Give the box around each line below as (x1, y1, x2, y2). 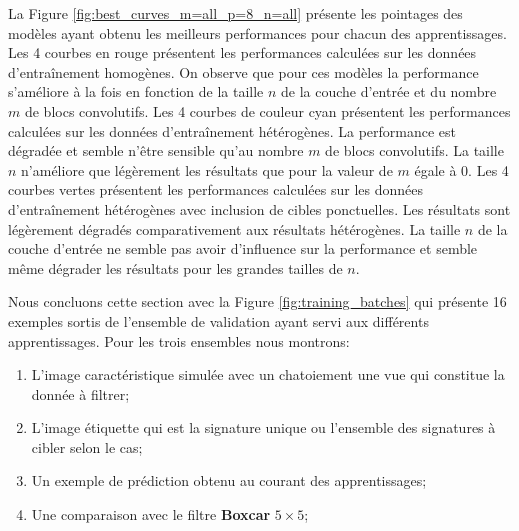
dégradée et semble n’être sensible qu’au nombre (8, 140, 304, 161)
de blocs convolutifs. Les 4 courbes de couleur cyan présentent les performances (24, 100, 511, 121)
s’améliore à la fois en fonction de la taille (8, 81, 264, 102)
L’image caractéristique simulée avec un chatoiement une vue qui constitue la (31, 364, 505, 385)
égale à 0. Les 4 (414, 159, 509, 180)
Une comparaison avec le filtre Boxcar (31, 504, 271, 525)
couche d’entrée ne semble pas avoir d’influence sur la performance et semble (8, 238, 478, 259)
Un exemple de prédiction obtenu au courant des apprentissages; (31, 470, 427, 491)
